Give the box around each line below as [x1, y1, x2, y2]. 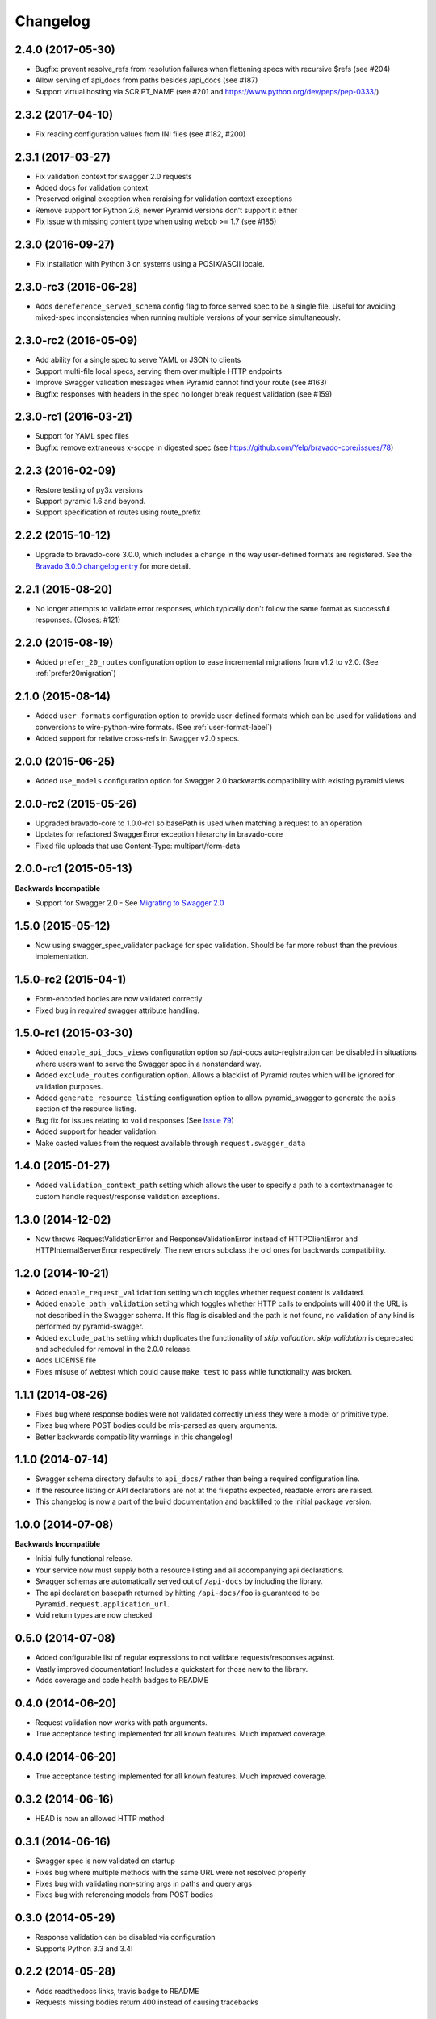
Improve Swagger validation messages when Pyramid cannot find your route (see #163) [35, 378, 327, 388]
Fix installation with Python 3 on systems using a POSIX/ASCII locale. [35, 259, 266, 269]
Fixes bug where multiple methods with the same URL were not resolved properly [35, 1867, 307, 1877]
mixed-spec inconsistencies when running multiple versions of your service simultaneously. [35, 313, 341, 322]
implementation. [35, 951, 89, 961]
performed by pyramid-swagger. [35, 1321, 145, 1332]
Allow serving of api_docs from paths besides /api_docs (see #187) [35, 75, 258, 85]
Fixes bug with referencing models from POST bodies [35, 1890, 214, 1899]
